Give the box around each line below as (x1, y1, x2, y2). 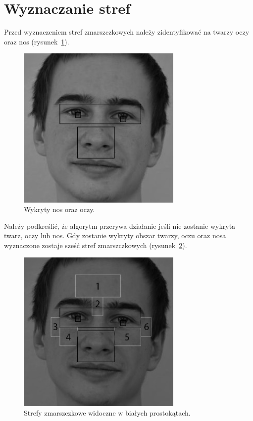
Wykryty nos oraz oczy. (24, 204, 95, 214)
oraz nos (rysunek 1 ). (4, 36, 69, 46)
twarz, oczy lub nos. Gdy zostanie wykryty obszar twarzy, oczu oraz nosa (4, 230, 226, 241)
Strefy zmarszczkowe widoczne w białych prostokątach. (24, 408, 191, 418)
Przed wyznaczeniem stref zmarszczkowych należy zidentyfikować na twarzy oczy (4, 27, 250, 37)
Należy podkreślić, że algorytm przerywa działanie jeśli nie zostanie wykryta (4, 220, 236, 231)
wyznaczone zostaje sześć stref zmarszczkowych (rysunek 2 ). (4, 240, 187, 250)
